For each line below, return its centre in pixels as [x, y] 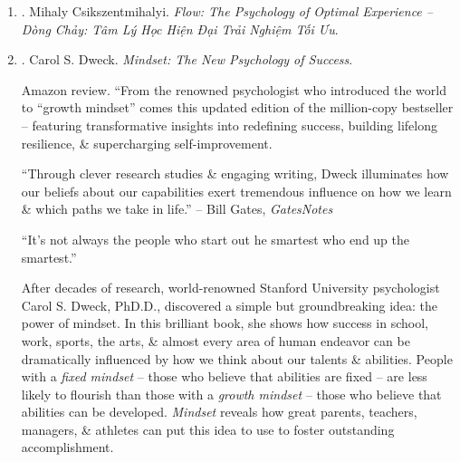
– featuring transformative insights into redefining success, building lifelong [229, 125]
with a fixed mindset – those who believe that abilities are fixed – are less [224, 376]
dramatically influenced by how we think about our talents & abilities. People [237, 358]
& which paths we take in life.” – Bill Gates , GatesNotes [177, 209]
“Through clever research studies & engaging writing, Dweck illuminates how [235, 173]
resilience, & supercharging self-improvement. [147, 143]
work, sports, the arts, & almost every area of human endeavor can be [216, 340]
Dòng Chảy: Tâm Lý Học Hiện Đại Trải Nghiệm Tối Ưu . [180, 29]
